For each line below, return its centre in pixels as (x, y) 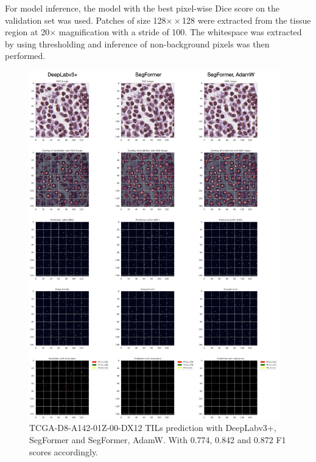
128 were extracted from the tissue (247, 20)
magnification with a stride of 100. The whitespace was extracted (180, 32)
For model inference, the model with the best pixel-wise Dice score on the (142, 8)
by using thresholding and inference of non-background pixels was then (137, 43)
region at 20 (27, 32)
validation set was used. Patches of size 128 (86, 20)
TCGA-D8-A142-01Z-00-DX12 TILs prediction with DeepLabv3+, (153, 428)
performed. (25, 56)
